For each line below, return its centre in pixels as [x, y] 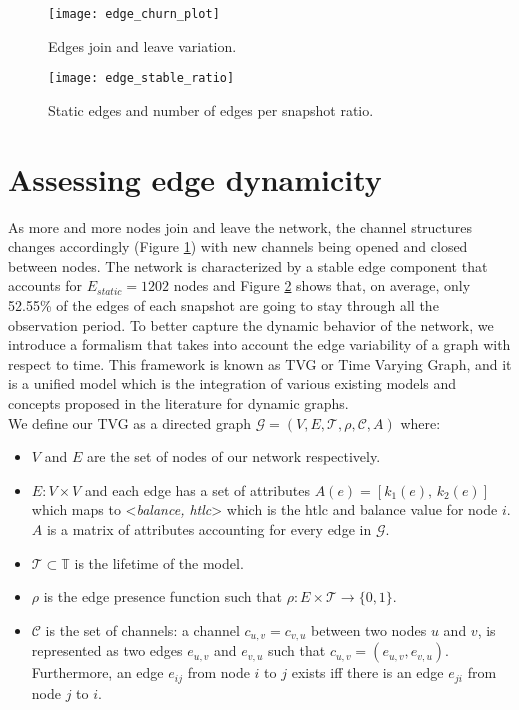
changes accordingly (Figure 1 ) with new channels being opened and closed [238, 246]
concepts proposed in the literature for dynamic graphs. [178, 402]
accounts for [45, 285]
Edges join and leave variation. [142, 45]
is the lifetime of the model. [159, 562]
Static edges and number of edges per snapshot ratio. [211, 109]
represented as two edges [107, 650]
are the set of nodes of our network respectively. [233, 456]
